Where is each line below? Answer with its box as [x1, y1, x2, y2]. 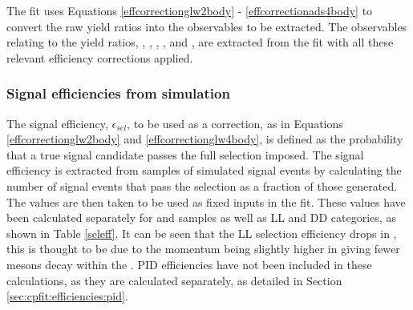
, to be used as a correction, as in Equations [127, 115, 343, 131]
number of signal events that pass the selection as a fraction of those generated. [6, 177, 398, 194]
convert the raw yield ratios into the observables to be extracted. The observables [6, 18, 407, 34]
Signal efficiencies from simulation [6, 83, 230, 103]
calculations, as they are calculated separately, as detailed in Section [6, 272, 342, 288]
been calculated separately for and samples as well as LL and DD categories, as [6, 209, 396, 226]
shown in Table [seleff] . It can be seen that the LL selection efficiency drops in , [6, 224, 397, 241]
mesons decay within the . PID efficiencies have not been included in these [6, 256, 372, 272]
